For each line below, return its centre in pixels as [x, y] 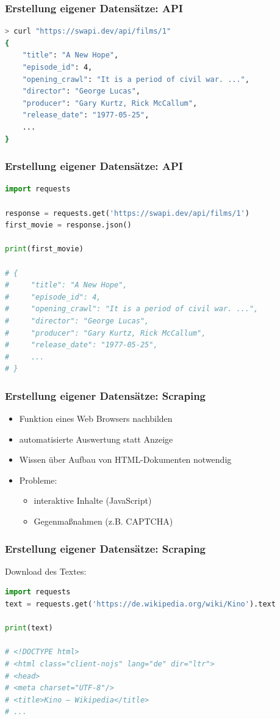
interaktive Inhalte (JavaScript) [93, 500]
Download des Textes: [46, 571]
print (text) [29, 628]
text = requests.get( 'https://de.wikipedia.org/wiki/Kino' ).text [140, 604]
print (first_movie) [44, 249]
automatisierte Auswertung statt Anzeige [96, 439]
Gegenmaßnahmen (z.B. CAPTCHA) [103, 521]
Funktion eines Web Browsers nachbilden [96, 418]
